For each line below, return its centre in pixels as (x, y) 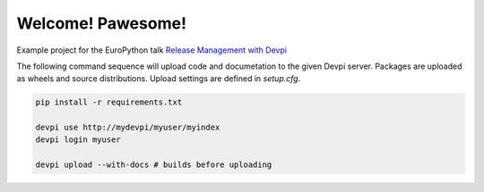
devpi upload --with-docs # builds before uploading (154, 165)
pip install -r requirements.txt (109, 102)
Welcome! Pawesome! (102, 23)
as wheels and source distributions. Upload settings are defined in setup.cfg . (159, 79)
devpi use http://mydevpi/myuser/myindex (128, 128)
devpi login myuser (78, 140)
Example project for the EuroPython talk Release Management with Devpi (151, 50)
